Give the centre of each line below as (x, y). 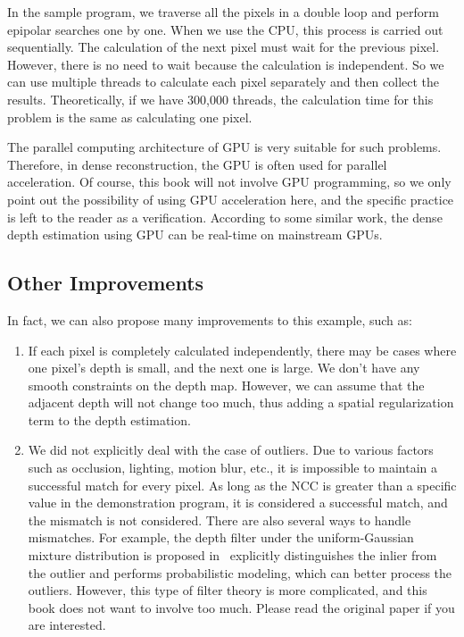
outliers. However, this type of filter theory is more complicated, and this (228, 590)
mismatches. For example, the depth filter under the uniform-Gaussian (221, 537)
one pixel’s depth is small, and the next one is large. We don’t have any (224, 368)
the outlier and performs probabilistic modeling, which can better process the (240, 572)
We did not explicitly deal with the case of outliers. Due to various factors (231, 450)
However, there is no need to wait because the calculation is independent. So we (226, 64)
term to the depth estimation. (109, 419)
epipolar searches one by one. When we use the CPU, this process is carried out (225, 29)
